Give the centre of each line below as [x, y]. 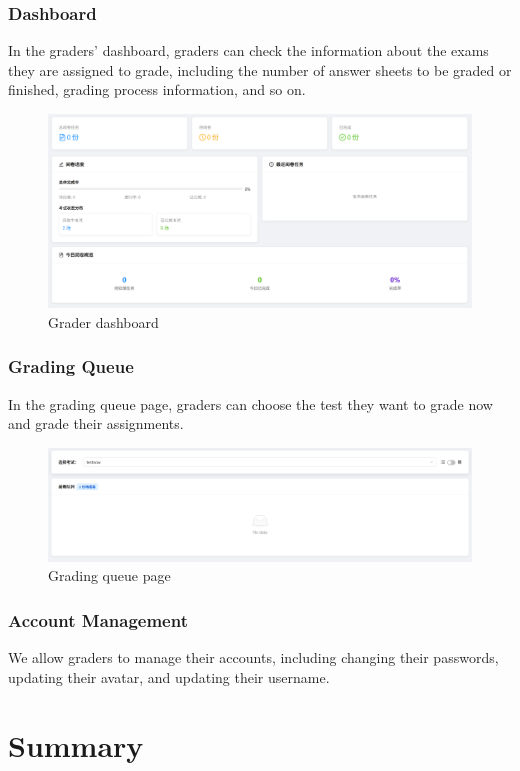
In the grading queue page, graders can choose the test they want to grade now [250, 403]
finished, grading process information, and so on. [157, 89]
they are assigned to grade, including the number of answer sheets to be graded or [260, 69]
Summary [76, 745]
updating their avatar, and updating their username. [169, 676]
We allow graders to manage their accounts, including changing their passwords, [253, 657]
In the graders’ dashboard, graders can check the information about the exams [248, 50]
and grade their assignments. [96, 423]
